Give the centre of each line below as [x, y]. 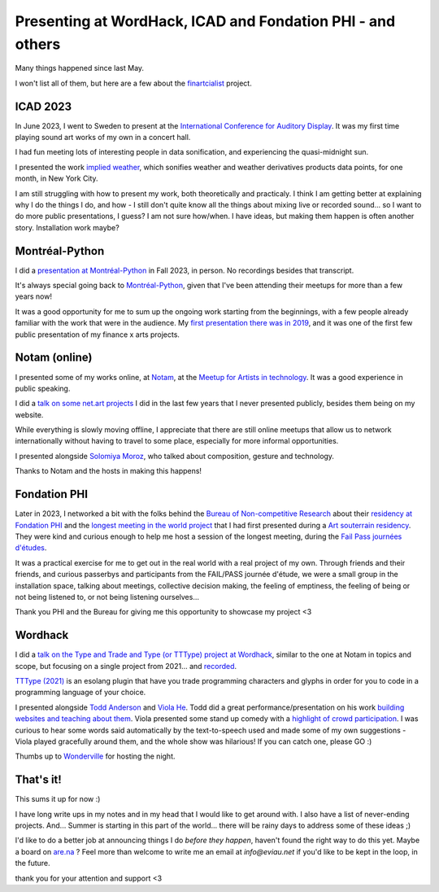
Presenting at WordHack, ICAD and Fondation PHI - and [205, 21]
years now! [34, 296]
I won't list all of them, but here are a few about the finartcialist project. [133, 83]
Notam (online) [54, 358]
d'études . [31, 548]
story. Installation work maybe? [67, 227]
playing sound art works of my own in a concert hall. [103, 138]
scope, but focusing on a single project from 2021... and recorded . [126, 666]
